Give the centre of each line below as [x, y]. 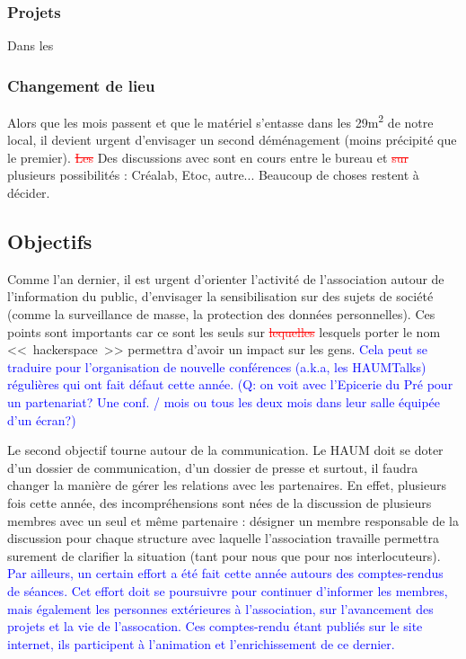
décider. [29, 193]
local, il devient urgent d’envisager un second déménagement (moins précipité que [232, 140]
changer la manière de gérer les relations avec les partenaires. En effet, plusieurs [227, 485]
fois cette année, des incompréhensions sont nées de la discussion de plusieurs [220, 502]
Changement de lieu [81, 85]
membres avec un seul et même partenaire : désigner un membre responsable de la [233, 520]
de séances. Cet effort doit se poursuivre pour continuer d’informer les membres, [228, 590]
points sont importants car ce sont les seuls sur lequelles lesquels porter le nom [224, 331]
